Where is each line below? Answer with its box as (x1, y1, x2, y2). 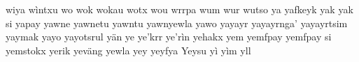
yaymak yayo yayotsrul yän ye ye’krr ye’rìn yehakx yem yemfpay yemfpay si (6, 29, 332, 44)
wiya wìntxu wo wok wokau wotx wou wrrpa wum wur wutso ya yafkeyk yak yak (6, 2, 353, 16)
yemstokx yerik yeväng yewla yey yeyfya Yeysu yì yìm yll (6, 42, 251, 57)
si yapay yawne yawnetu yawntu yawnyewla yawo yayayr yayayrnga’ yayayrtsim (6, 15, 348, 30)
